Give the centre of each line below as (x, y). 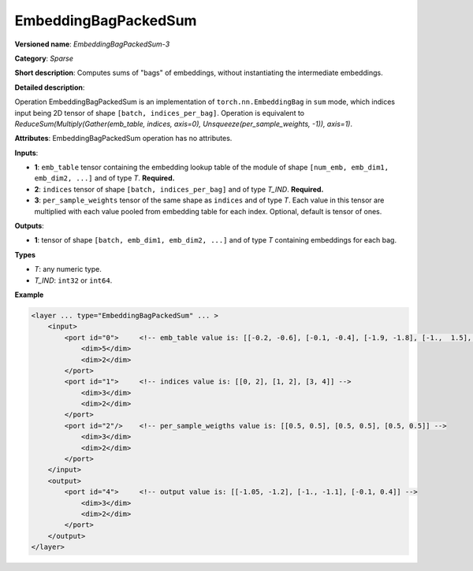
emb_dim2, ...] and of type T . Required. (104, 178)
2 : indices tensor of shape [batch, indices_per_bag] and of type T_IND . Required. (179, 189)
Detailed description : (50, 87)
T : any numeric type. (68, 269)
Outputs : (30, 226)
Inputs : (26, 153)
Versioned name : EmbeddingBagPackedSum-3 (92, 44)
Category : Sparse (44, 58)
